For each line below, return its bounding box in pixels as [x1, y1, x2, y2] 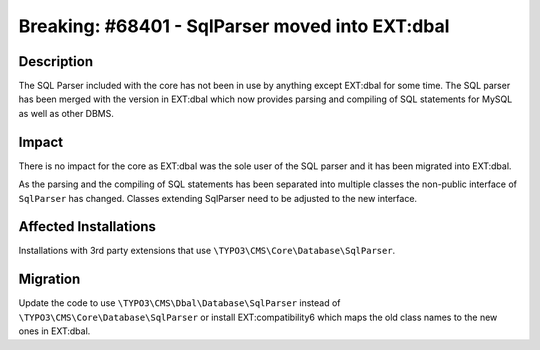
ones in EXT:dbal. [18, 325, 91, 337]
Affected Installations [18, 218, 157, 235]
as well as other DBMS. [18, 107, 115, 119]
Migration [18, 271, 81, 288]
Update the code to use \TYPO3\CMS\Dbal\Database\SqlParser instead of [18, 297, 341, 309]
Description [18, 53, 94, 70]
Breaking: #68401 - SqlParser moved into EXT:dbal [18, 15, 450, 37]
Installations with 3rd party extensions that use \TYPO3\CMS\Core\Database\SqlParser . [18, 245, 396, 257]
